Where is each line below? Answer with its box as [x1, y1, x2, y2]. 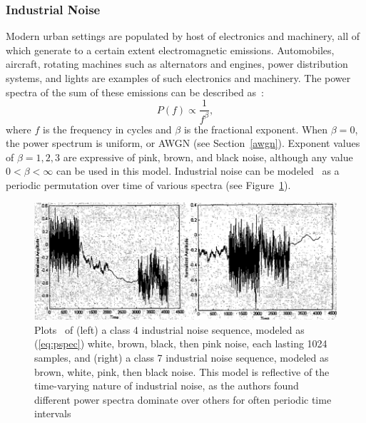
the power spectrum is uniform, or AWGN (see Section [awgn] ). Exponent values [6, 136, 360, 151]
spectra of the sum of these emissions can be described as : [6, 84, 264, 99]
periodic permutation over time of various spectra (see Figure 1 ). [6, 177, 291, 192]
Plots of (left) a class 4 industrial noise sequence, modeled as [34, 322, 305, 337]
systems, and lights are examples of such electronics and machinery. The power [6, 71, 351, 85]
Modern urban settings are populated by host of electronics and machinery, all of [6, 29, 360, 44]
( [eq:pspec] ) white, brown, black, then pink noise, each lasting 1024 [34, 336, 327, 351]
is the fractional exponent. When [183, 121, 328, 136]
